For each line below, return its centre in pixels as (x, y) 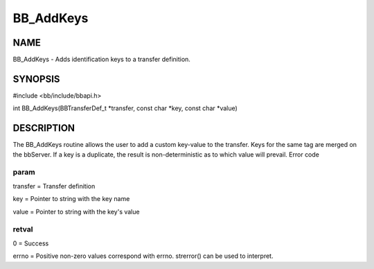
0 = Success (31, 243)
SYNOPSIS (36, 79)
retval (23, 229)
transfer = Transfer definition (54, 186)
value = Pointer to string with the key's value (76, 211)
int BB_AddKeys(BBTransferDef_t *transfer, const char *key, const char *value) (125, 108)
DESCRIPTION (44, 128)
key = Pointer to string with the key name (71, 199)
